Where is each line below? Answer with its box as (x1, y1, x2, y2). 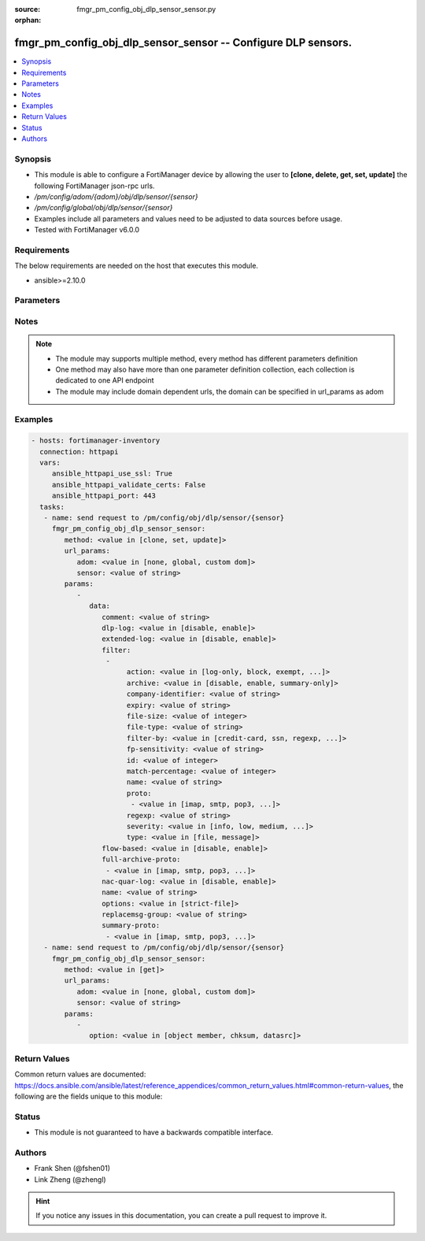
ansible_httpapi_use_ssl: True (51, 469, 173, 478)
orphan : (14, 16, 42, 25)
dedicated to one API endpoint (55, 376, 154, 385)
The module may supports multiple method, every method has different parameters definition (55, 354, 358, 363)
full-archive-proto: (101, 855, 181, 864)
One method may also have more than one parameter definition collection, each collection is (55, 365, 355, 374)
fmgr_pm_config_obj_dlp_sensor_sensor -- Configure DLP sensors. (14, 36, 353, 50)
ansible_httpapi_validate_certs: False (51, 480, 206, 489)
